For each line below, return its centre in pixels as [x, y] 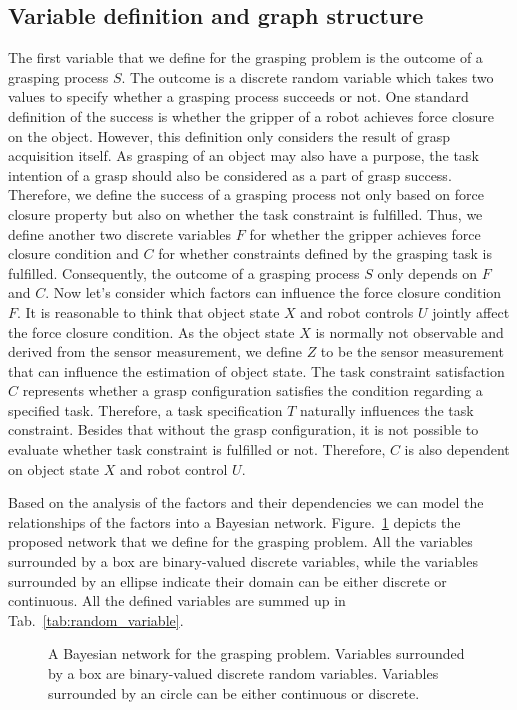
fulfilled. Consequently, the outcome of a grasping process [184, 272]
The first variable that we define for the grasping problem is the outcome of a [245, 57]
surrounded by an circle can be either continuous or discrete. [234, 692]
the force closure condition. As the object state [151, 331]
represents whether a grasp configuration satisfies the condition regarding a [252, 390]
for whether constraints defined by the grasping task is [325, 253]
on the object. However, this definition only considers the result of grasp [229, 135]
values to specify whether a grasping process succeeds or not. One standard [238, 96]
